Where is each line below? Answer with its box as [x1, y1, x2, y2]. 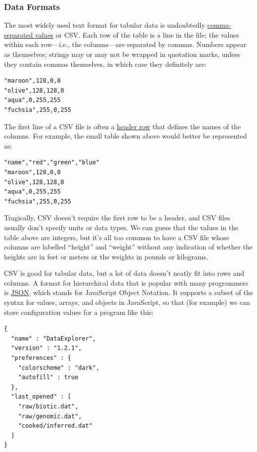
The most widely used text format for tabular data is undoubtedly [4, 20, 205, 30]
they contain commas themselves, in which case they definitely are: [4, 58, 207, 69]
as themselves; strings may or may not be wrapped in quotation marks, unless [4, 49, 240, 59]
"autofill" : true [18, 374, 79, 381]
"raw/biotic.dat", [18, 403, 79, 410]
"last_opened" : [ [11, 393, 72, 401]
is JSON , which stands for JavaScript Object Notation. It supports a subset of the [4, 287, 253, 298]
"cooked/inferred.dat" [18, 422, 92, 430]
